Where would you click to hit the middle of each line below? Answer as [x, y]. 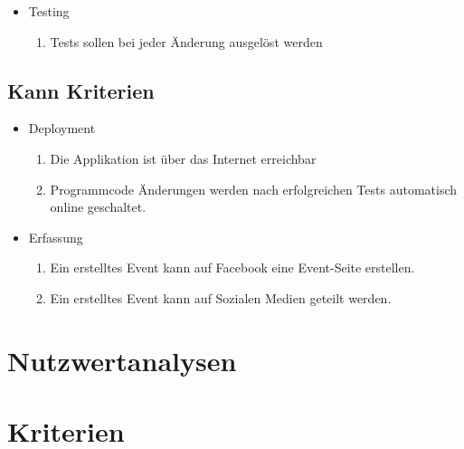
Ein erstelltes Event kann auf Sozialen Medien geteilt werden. [221, 297]
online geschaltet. [98, 207]
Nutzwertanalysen [122, 360]
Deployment [62, 128]
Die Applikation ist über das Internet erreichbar [183, 158]
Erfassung [56, 237]
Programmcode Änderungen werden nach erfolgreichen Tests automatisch [254, 189]
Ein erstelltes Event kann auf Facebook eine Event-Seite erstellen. [232, 267]
